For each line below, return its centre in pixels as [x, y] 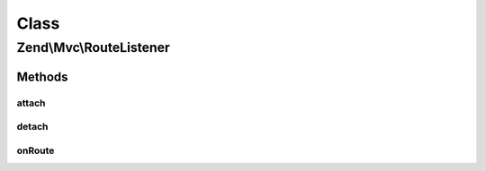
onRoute [36, 150]
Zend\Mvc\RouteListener [93, 47]
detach [32, 127]
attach [31, 103]
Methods [42, 77]
